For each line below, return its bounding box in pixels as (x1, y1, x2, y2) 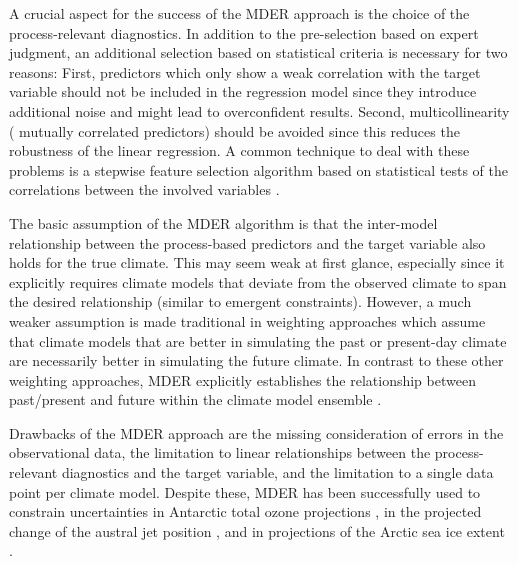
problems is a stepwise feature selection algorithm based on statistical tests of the (9, 159, 508, 180)
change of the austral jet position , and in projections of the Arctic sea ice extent (9, 520, 505, 541)
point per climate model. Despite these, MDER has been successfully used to (9, 481, 481, 502)
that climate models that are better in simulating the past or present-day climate (9, 330, 507, 351)
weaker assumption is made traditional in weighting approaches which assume (9, 310, 486, 331)
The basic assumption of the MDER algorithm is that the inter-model (9, 212, 438, 233)
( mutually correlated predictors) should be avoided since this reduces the (9, 120, 460, 141)
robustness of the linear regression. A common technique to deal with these (9, 140, 470, 161)
